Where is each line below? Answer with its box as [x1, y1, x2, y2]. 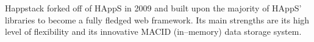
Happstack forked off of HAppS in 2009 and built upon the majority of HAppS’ [5, 2, 302, 14]
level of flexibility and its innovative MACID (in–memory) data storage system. [5, 25, 302, 38]
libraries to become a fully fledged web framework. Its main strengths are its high [5, 13, 310, 26]
